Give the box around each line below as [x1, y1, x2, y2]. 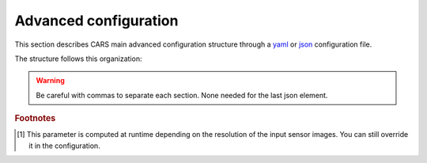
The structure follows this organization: [14, 54, 142, 63]
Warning [36, 76, 65, 85]
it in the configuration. [28, 141, 100, 150]
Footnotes [14, 113, 56, 124]
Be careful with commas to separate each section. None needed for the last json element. [36, 90, 328, 100]
